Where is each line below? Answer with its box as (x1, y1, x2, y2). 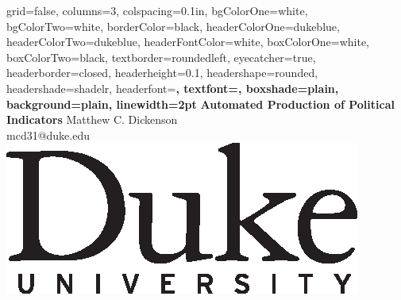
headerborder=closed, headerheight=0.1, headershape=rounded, (6, 64, 318, 81)
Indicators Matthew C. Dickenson (6, 111, 178, 128)
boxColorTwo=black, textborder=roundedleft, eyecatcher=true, (6, 48, 316, 65)
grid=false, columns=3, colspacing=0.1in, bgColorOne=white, (6, 2, 308, 18)
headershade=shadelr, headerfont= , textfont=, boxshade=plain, (6, 79, 339, 96)
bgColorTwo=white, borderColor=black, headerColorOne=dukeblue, (6, 17, 340, 34)
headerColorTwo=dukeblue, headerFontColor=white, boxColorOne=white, (6, 33, 370, 50)
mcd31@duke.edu (6, 126, 91, 143)
